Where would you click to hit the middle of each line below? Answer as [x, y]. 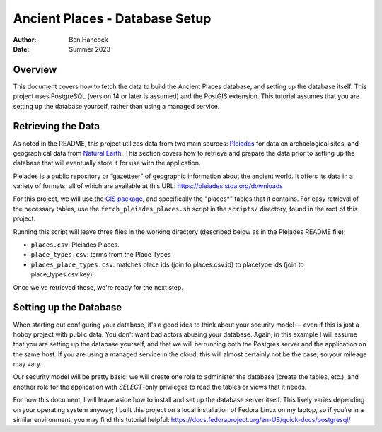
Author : [25, 40]
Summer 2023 [90, 49]
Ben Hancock [89, 40]
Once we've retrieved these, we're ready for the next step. [98, 287]
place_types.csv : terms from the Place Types [101, 255]
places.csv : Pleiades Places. [75, 245]
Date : [21, 49]
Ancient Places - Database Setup [112, 18]
